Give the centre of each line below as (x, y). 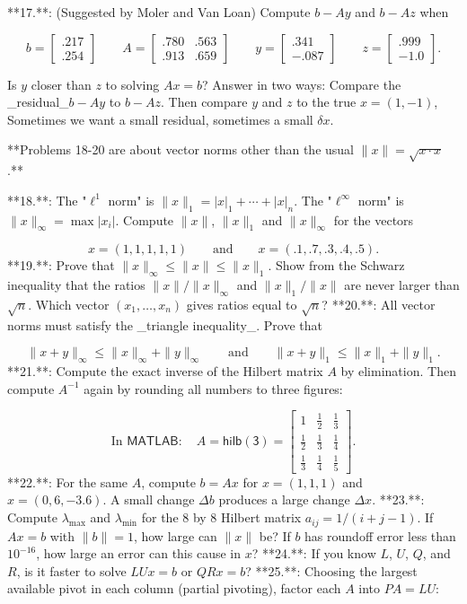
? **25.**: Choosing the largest (331, 570)
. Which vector (69, 304)
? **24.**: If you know (314, 553)
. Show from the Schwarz (336, 265)
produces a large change (284, 499)
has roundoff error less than (380, 535)
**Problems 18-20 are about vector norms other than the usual (181, 149)
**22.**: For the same (68, 481)
